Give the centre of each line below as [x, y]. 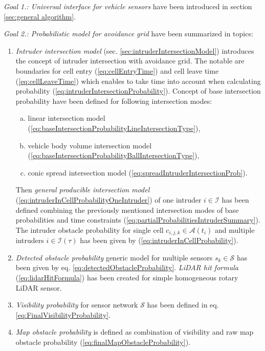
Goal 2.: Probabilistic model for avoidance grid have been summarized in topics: [128, 34]
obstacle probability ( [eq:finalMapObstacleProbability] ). [103, 342]
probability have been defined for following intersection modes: [114, 101]
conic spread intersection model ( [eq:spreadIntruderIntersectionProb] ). [138, 172]
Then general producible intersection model [83, 190]
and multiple [235, 229]
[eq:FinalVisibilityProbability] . [63, 314]
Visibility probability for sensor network [77, 305]
